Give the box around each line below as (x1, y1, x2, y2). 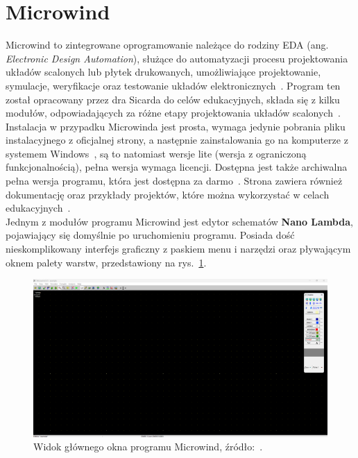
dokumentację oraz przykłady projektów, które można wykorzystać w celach (6, 187, 330, 201)
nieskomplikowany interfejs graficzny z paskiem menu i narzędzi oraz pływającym (6, 241, 351, 256)
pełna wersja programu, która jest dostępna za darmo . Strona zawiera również (6, 173, 343, 188)
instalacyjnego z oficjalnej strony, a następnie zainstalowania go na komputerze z (6, 133, 348, 147)
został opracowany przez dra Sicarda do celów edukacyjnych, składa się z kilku (6, 92, 340, 106)
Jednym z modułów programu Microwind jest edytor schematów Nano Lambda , (6, 214, 353, 228)
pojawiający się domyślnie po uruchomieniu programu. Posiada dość (6, 228, 295, 242)
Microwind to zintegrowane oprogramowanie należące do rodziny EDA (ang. (6, 37, 329, 52)
